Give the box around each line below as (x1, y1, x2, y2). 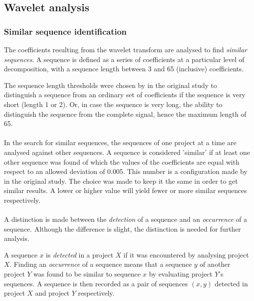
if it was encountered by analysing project (123, 249, 249, 259)
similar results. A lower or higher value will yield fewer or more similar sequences (4, 185, 247, 195)
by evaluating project (149, 269, 213, 279)
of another (199, 259, 231, 269)
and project (35, 288, 69, 298)
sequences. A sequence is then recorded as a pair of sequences (4, 278, 188, 288)
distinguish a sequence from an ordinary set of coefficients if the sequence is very (4, 89, 246, 100)
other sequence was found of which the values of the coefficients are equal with (4, 156, 239, 167)
